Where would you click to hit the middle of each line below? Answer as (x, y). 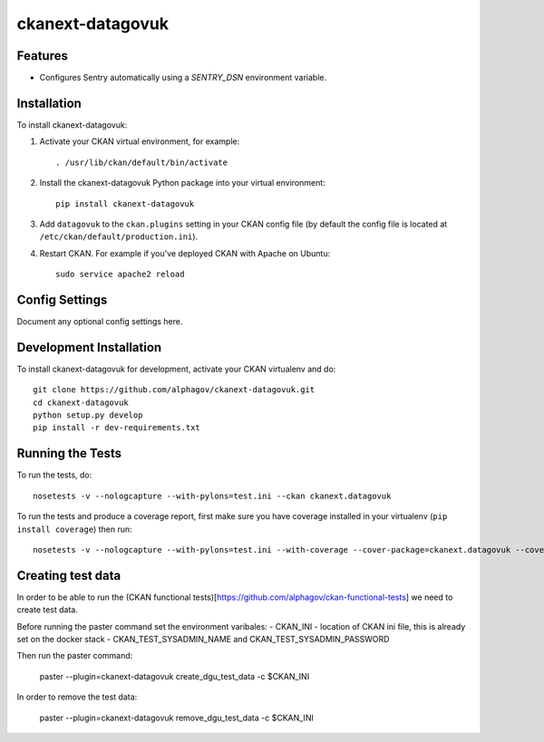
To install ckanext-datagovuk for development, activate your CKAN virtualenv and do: (176, 369)
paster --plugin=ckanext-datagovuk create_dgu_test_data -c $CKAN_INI (175, 676)
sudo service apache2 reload (120, 275)
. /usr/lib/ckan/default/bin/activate (142, 162)
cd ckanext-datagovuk (81, 402)
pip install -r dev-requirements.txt (117, 428)
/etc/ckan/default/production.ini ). (119, 236)
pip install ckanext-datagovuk (125, 203)
